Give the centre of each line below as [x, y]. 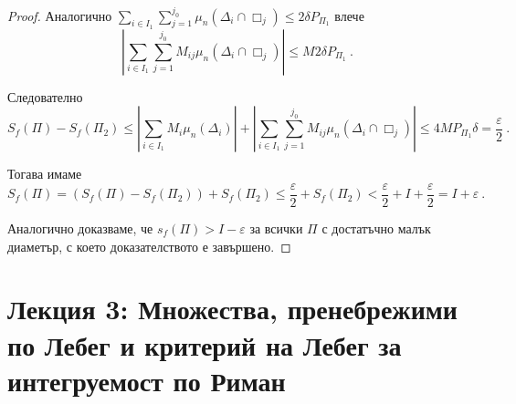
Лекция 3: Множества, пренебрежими [232, 309]
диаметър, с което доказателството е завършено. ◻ [149, 246]
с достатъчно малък [376, 228]
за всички [276, 228]
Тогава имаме [45, 174]
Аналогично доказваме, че [80, 228]
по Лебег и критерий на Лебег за [205, 344]
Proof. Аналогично [60, 15]
